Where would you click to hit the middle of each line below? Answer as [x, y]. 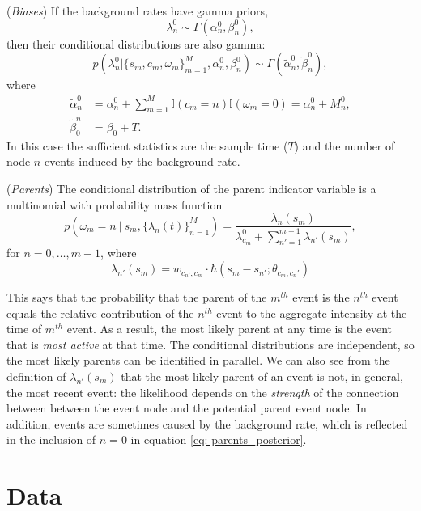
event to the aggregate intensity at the [312, 313]
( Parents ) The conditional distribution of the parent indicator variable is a [191, 189]
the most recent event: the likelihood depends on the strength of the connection [203, 392]
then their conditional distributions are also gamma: [136, 43]
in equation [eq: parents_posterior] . [219, 439]
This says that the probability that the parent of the [137, 297]
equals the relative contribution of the [100, 313]
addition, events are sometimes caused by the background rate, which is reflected [207, 423]
